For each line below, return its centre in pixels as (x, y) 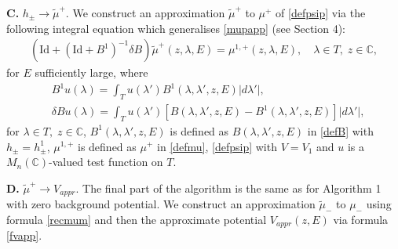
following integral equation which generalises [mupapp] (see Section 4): (176, 28)
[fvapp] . (24, 235)
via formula (361, 219)
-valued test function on (106, 162)
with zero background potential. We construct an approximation (161, 204)
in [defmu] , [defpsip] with (217, 146)
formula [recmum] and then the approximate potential (137, 219)
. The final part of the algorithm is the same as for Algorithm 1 (228, 188)
